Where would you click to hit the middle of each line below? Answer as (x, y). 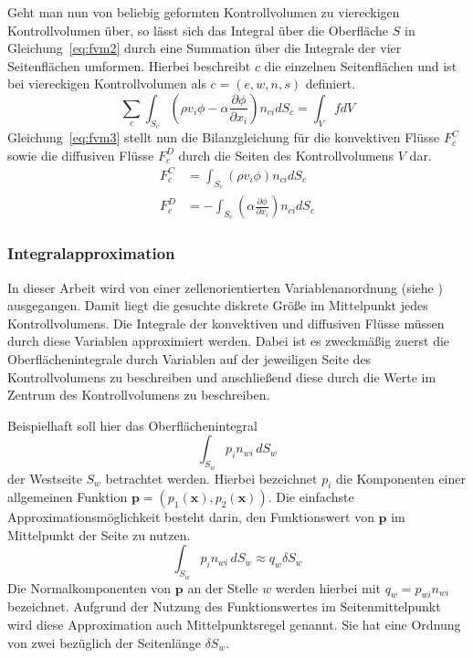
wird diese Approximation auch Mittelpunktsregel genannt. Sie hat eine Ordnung (234, 625)
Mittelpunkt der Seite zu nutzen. (99, 534)
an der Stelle (223, 587)
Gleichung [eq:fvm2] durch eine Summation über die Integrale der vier (205, 48)
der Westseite (45, 478)
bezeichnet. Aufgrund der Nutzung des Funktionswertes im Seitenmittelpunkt (224, 606)
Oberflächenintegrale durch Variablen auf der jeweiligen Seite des (189, 358)
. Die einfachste (311, 497)
